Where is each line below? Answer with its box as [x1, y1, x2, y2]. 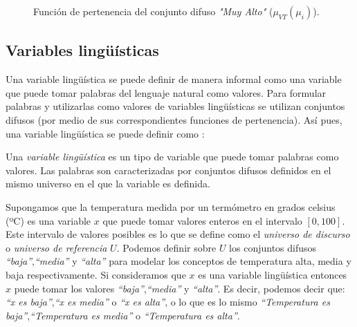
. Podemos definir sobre [116, 240, 217, 254]
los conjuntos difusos [229, 240, 317, 254]
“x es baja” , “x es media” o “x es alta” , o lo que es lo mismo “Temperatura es [6, 295, 330, 309]
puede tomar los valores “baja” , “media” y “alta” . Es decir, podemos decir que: [14, 281, 345, 295]
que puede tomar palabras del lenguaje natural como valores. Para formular [6, 85, 327, 100]
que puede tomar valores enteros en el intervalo [102, 213, 302, 227]
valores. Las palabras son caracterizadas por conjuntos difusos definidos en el [6, 162, 331, 177]
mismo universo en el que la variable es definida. [6, 176, 210, 191]
